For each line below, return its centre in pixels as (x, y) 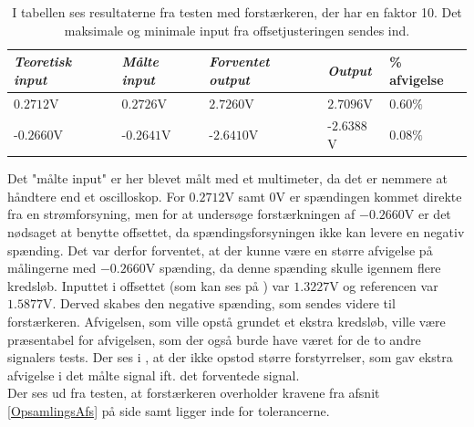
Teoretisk (43, 62)
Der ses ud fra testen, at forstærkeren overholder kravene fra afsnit (194, 393)
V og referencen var (384, 285)
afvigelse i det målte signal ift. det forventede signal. (154, 375)
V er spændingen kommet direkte (369, 196)
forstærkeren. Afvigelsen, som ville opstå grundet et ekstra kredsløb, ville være (227, 321)
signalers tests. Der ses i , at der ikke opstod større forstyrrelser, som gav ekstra (230, 357)
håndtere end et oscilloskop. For (96, 196)
